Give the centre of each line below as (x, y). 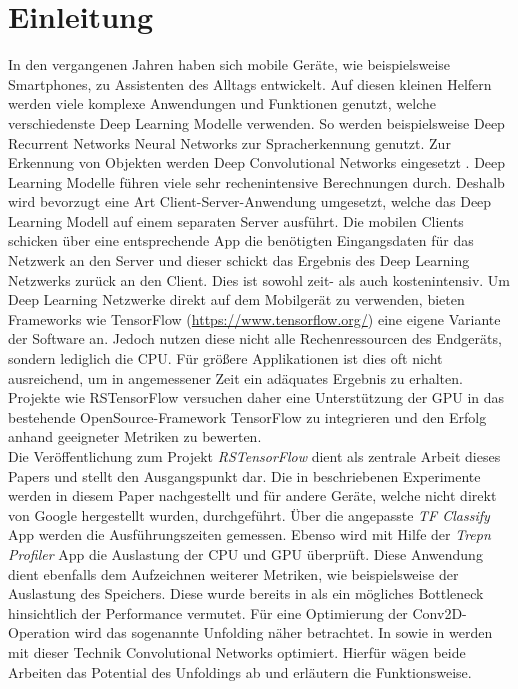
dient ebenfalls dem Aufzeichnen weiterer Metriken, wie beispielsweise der (233, 573)
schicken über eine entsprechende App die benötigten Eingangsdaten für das (241, 240)
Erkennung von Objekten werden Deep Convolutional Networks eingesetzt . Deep (257, 162)
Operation (39, 632)
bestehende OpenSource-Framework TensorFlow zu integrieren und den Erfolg (247, 416)
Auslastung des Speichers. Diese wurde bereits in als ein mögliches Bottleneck (246, 593)
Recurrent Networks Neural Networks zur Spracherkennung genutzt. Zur (229, 142)
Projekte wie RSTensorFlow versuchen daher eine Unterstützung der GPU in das (256, 397)
